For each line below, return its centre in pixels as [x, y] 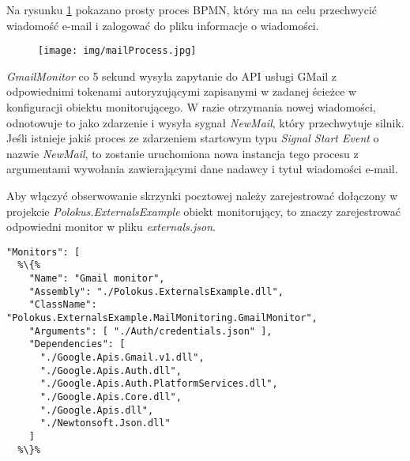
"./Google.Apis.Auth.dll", [111, 370]
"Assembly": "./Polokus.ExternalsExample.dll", [156, 291]
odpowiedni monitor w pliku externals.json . [111, 227]
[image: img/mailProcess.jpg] [117, 51]
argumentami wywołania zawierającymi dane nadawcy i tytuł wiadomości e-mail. [202, 169]
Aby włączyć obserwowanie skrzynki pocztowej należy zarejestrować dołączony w [202, 195]
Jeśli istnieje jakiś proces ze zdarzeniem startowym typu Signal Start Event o [193, 138]
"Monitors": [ [43, 252]
